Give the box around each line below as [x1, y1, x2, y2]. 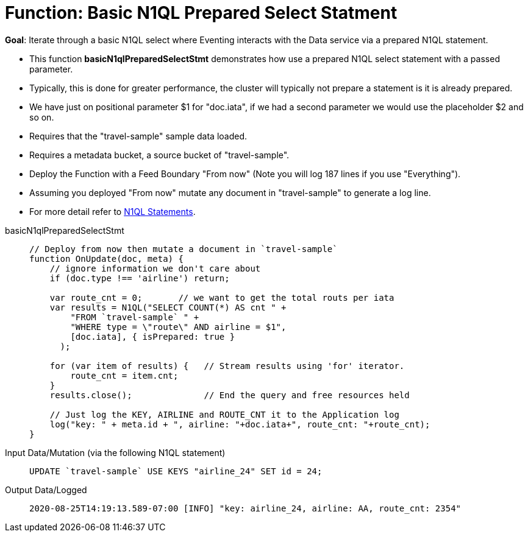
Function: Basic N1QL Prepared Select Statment [5, 2, 398, 23]
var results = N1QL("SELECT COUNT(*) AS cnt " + [49, 302, 287, 312]
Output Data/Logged [5, 484, 87, 495]
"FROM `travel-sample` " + [70, 312, 199, 322]
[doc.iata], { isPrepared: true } [70, 331, 235, 342]
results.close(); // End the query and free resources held [49, 390, 410, 400]
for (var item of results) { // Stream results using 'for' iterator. [49, 360, 405, 371]
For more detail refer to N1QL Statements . [29, 206, 196, 217]
